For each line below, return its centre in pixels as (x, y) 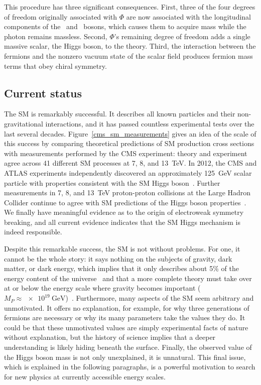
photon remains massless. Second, (56, 36)
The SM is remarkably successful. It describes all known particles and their (120, 114)
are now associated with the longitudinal (189, 16)
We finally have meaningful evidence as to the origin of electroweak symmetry (124, 212)
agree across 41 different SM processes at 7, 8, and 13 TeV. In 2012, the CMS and (130, 163)
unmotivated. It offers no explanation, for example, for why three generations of (127, 307)
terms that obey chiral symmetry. (55, 66)
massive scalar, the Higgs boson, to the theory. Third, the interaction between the (130, 46)
